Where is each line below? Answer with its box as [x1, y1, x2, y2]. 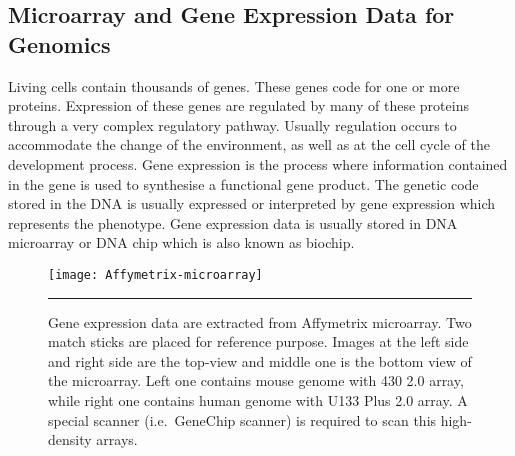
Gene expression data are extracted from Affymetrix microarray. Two [48, 311, 472, 332]
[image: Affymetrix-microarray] [48, 267, 263, 282]
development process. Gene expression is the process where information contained [8, 153, 508, 174]
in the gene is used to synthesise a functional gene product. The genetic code [8, 173, 479, 194]
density [48, 429, 92, 450]
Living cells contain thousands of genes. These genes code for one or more [8, 75, 460, 96]
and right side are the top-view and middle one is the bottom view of [48, 350, 472, 371]
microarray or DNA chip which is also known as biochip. [8, 232, 355, 253]
